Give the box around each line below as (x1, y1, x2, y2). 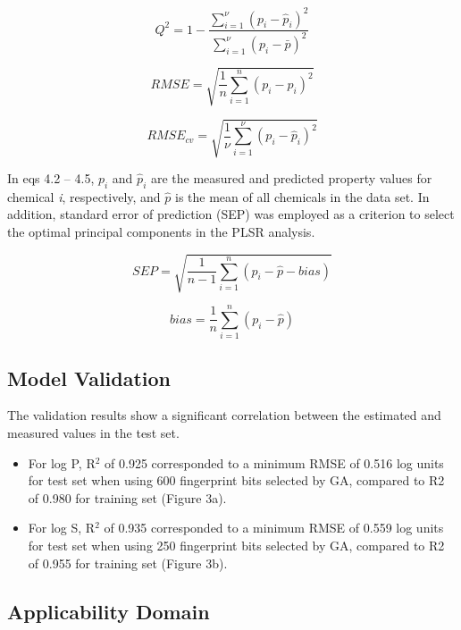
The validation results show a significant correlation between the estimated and (7, 406, 441, 424)
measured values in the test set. (7, 424, 180, 442)
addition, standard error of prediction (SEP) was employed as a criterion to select (7, 205, 455, 223)
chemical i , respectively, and (7, 187, 161, 206)
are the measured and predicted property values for (150, 168, 432, 187)
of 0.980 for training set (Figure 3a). (28, 488, 227, 507)
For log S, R (28, 518, 96, 537)
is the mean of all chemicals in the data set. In (175, 187, 430, 206)
